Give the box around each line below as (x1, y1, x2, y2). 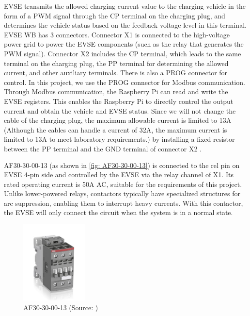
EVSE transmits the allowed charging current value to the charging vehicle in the (4, 1, 246, 11)
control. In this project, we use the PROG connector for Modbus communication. (4, 77, 245, 87)
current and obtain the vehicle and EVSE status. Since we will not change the (4, 105, 236, 116)
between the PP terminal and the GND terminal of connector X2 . (4, 143, 202, 153)
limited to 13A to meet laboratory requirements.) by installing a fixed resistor (4, 134, 235, 144)
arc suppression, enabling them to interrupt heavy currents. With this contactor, (4, 198, 243, 208)
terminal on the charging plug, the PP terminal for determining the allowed (4, 58, 229, 68)
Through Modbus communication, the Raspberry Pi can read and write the (4, 86, 228, 97)
